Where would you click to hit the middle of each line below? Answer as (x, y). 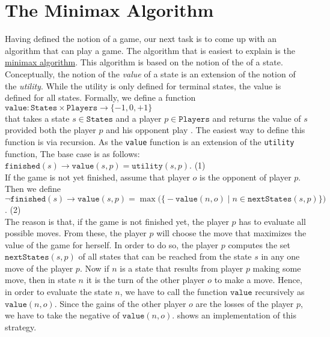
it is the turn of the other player (145, 280)
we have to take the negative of (62, 315)
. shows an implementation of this (234, 315)
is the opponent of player (246, 177)
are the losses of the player (245, 303)
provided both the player (50, 130)
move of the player (39, 268)
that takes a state (37, 118)
